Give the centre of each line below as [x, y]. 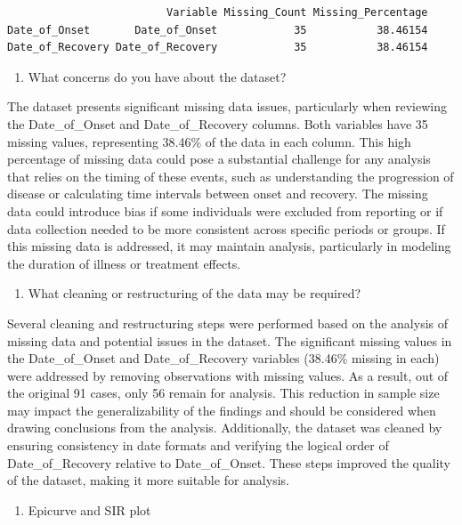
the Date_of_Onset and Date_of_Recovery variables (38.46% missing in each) [223, 358]
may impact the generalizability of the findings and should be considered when [222, 410]
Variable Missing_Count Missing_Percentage [297, 12]
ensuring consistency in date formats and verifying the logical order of [198, 445]
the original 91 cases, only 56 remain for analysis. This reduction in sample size [223, 393]
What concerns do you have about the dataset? [157, 76]
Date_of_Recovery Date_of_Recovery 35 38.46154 [218, 48]
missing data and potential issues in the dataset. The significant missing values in [230, 340]
